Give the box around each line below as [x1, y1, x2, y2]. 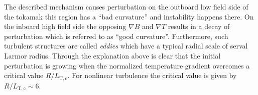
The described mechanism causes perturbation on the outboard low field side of [4, 1, 248, 11]
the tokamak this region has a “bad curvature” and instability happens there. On [4, 11, 254, 21]
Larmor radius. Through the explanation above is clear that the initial [4, 50, 221, 60]
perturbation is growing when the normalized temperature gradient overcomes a [4, 60, 250, 70]
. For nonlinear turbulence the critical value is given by [67, 70, 237, 80]
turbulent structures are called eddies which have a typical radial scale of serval [4, 40, 248, 51]
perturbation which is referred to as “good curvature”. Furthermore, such [4, 30, 228, 41]
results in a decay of [168, 21, 230, 31]
